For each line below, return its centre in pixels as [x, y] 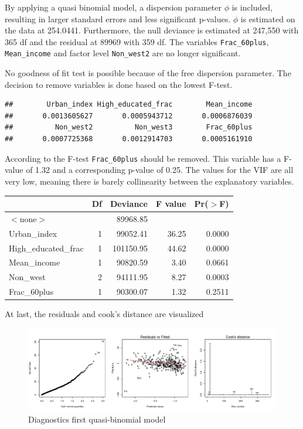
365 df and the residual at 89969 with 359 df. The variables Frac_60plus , [137, 41]
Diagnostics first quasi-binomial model [97, 419]
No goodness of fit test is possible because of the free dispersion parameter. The [148, 73]
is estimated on [268, 18]
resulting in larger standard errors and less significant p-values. [118, 18]
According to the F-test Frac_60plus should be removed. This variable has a [143, 158]
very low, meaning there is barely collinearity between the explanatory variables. [149, 181]
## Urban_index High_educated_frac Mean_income [129, 105]
